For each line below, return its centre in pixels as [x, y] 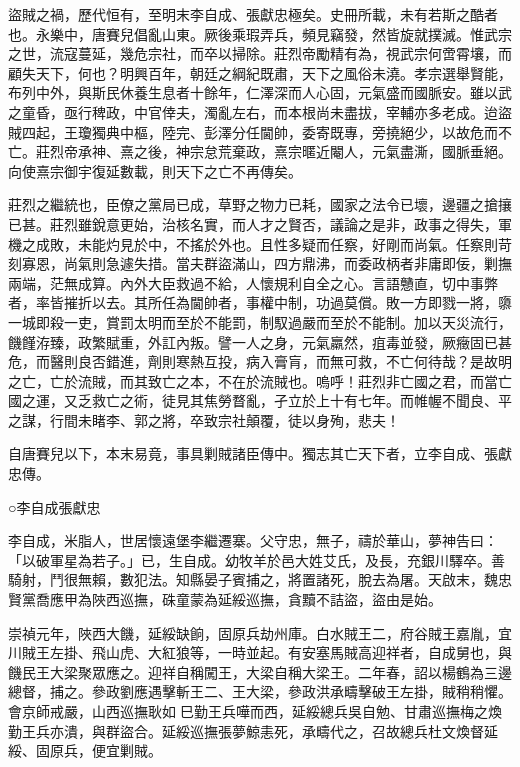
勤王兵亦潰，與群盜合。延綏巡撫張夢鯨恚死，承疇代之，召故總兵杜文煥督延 [253, 730]
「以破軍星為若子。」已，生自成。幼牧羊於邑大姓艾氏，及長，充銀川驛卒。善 [256, 559]
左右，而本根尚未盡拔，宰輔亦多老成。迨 [364, 111]
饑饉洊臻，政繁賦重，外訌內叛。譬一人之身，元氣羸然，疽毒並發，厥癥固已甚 [260, 341]
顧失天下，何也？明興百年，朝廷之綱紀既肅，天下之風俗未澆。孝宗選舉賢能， [260, 72]
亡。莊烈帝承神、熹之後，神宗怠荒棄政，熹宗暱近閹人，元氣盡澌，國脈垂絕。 [260, 151]
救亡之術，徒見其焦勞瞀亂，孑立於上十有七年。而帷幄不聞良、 [294, 400]
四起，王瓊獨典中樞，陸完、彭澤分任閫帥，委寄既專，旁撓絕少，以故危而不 [266, 131]
